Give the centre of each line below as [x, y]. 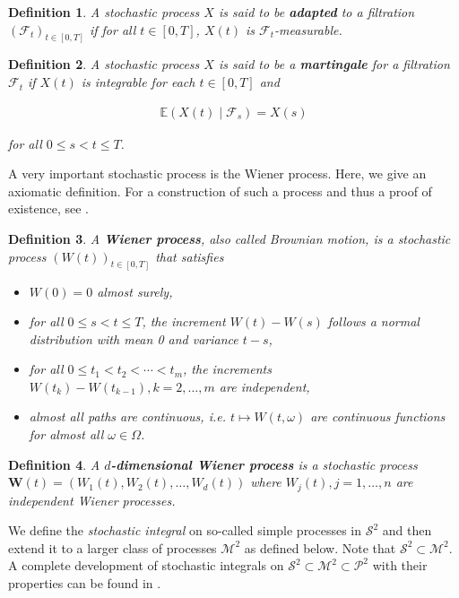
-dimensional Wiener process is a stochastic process [264, 464]
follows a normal [373, 321]
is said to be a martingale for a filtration [334, 64]
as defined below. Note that [320, 547]
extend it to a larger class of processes [113, 547]
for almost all [66, 434]
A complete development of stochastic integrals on [146, 565]
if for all [113, 29]
